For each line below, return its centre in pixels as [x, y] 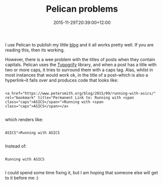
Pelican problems [82, 9]
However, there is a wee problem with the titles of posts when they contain [80, 59]
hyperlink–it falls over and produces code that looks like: [62, 80]
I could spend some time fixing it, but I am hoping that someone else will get [81, 172]
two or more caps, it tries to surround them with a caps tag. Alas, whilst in [79, 70]
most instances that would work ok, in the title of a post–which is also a [77, 75]
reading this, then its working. [35, 50]
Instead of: [16, 146]
